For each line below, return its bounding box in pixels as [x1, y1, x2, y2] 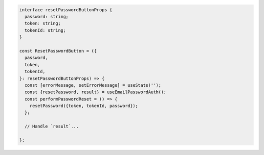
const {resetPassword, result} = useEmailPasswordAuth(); [24, 89, 167, 95]
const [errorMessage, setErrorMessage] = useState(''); [24, 82, 161, 88]
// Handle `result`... [24, 124, 79, 129]
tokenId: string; [24, 27, 66, 33]
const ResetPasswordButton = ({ [19, 48, 97, 53]
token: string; [24, 21, 61, 26]
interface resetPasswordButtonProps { [19, 7, 112, 12]
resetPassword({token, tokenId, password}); [29, 103, 138, 109]
